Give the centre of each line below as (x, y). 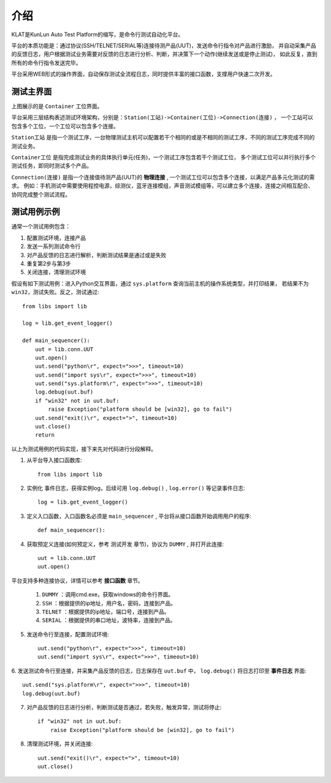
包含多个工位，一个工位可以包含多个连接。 (65, 126)
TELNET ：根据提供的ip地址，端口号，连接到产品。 (106, 612)
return (45, 435)
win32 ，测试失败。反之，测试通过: (55, 292)
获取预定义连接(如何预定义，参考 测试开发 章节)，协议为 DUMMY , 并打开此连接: (125, 544)
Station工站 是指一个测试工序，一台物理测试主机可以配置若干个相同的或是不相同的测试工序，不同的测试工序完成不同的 (163, 138)
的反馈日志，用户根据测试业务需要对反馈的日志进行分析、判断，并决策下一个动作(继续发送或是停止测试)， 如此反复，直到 (165, 54)
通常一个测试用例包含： (41, 227)
